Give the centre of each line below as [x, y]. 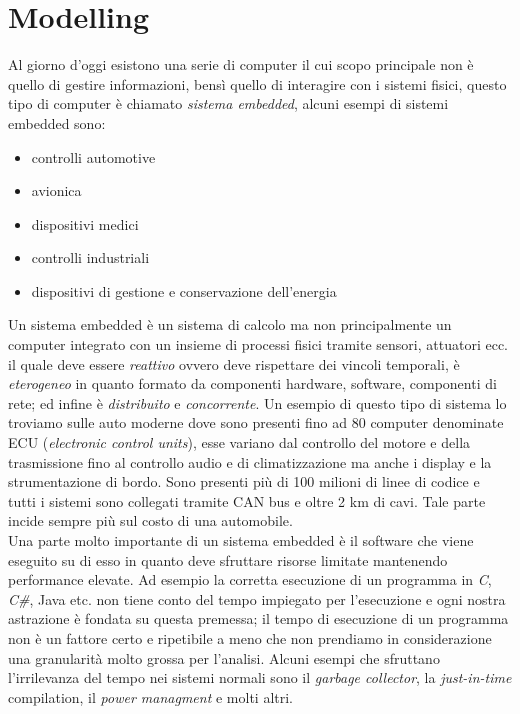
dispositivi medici [85, 223]
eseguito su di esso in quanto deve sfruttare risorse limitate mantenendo [228, 559]
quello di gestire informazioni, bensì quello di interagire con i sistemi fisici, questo [257, 83]
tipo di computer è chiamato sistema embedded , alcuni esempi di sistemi [228, 103]
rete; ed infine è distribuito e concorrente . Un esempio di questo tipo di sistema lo [257, 402]
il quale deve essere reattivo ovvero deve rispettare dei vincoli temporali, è [234, 363]
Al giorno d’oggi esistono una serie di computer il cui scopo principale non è [241, 64]
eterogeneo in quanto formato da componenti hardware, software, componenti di [252, 383]
